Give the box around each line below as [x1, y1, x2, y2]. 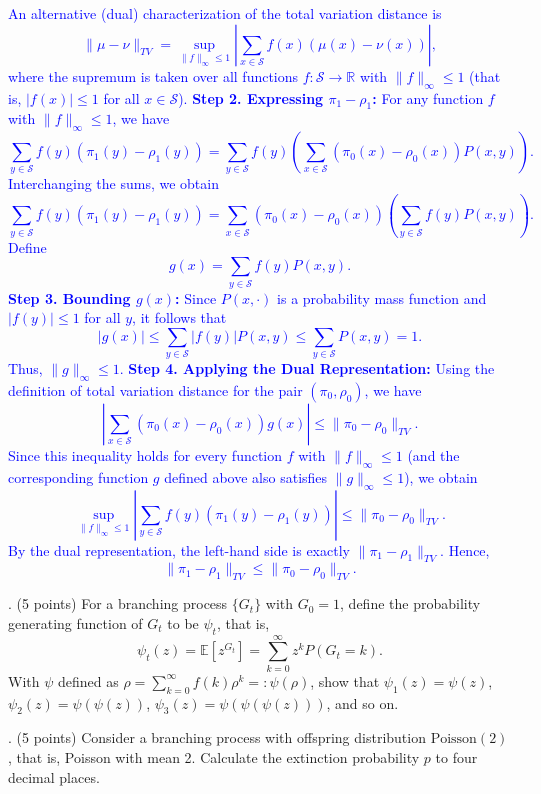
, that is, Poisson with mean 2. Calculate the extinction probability [8, 746, 420, 767]
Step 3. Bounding [8, 287, 131, 308]
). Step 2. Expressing [178, 87, 324, 108]
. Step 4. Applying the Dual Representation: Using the [119, 358, 495, 379]
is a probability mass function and [277, 287, 487, 308]
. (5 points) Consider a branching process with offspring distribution [8, 727, 426, 748]
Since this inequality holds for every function [8, 445, 283, 466]
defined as [57, 670, 119, 691]
